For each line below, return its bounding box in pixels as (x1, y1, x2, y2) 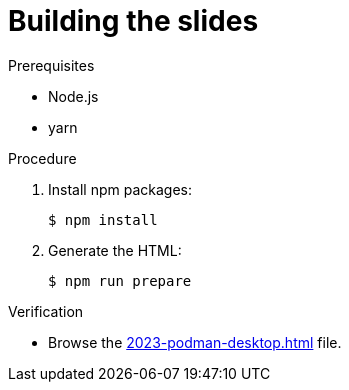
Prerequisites (8, 56, 95, 74)
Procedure (8, 149, 77, 167)
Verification (8, 302, 84, 320)
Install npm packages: (48, 180, 192, 198)
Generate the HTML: (48, 241, 182, 259)
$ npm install (48, 211, 158, 228)
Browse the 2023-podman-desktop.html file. (48, 333, 342, 351)
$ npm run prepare (48, 272, 192, 289)
